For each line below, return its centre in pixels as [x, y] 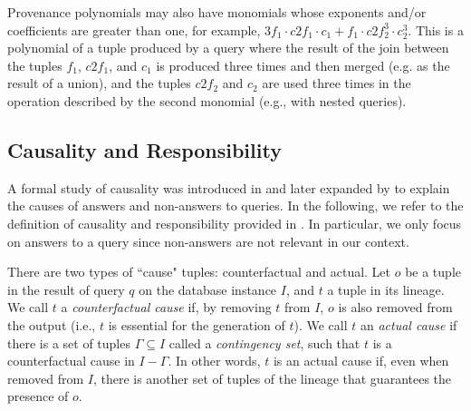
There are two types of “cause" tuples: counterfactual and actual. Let [199, 272]
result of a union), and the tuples [99, 83]
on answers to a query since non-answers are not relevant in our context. [208, 241]
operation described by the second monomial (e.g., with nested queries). [207, 100]
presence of [38, 396]
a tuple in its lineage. [386, 289]
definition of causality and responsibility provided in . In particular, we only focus [235, 223]
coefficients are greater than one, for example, [134, 29]
